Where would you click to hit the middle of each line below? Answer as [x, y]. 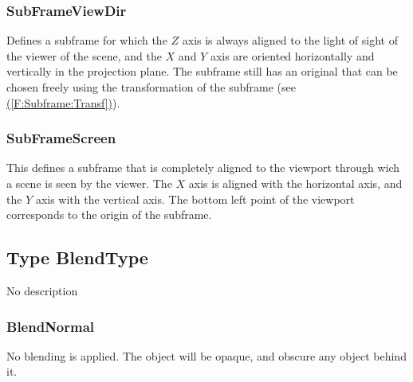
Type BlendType [77, 257]
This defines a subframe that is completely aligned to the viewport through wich [203, 168]
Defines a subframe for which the [87, 40]
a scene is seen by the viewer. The [89, 183]
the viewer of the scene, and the [84, 55]
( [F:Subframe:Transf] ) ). [63, 102]
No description [42, 290]
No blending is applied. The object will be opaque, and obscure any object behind [206, 355]
